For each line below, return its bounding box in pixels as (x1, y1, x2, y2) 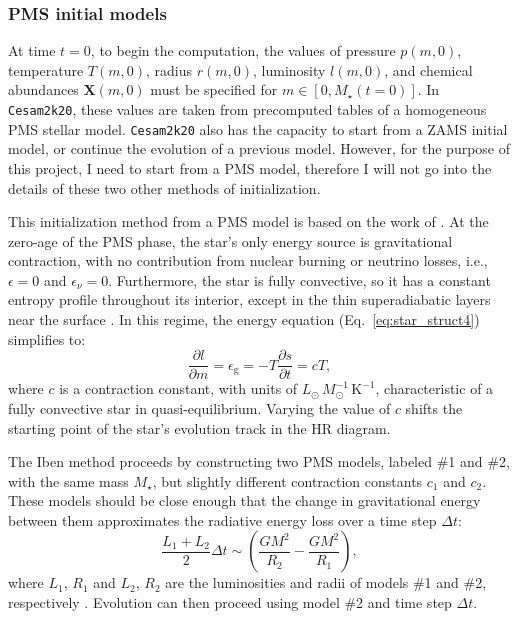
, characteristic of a (375, 378, 494, 399)
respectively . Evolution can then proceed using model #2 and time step (8, 592, 452, 613)
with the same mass (8, 470, 129, 491)
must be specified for (150, 79, 278, 100)
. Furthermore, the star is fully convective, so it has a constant (108, 269, 491, 290)
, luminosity (253, 59, 326, 80)
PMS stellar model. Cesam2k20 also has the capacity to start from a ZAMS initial (8, 118, 508, 139)
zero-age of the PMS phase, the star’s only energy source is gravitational (8, 230, 453, 251)
